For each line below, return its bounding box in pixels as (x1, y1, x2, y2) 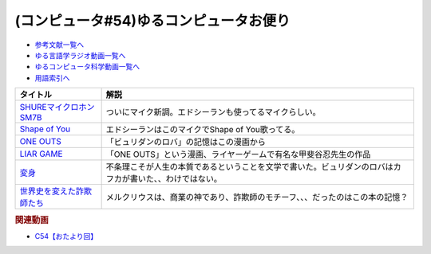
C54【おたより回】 (34, 231, 98, 240)
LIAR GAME (19, 148, 63, 159)
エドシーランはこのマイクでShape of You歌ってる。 (105, 124, 300, 135)
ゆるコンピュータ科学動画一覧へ (34, 62, 140, 72)
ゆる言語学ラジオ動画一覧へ (34, 50, 126, 60)
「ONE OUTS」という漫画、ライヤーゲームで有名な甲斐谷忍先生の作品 (105, 149, 371, 160)
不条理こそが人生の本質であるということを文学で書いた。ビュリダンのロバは (105, 162, 394, 173)
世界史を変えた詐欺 (19, 186, 92, 197)
